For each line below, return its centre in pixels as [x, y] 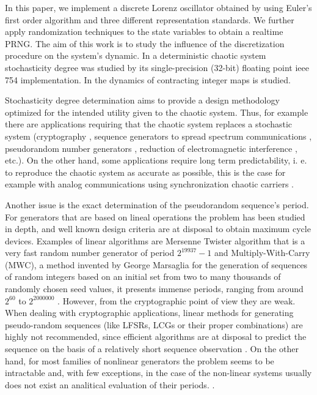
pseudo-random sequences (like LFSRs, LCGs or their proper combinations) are [154, 324]
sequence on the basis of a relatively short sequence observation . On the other [152, 349]
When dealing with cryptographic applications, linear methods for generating [149, 313]
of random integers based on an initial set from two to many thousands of [143, 276]
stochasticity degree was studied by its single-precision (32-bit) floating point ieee [157, 67]
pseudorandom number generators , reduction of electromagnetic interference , [151, 148]
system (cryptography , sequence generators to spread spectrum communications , [158, 136]
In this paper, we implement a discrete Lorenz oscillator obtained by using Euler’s [158, 7]
